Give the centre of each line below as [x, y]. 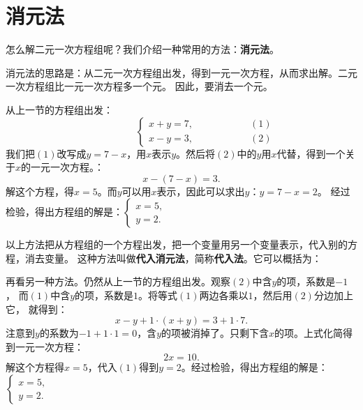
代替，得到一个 [311, 153]
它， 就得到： [37, 309]
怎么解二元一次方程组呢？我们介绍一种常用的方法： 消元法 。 [142, 49]
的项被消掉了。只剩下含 [215, 333]
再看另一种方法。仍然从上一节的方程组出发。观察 [118, 281]
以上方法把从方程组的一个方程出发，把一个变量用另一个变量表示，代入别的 [177, 244]
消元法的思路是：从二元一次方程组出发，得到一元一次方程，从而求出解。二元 [181, 72]
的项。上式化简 [309, 333]
